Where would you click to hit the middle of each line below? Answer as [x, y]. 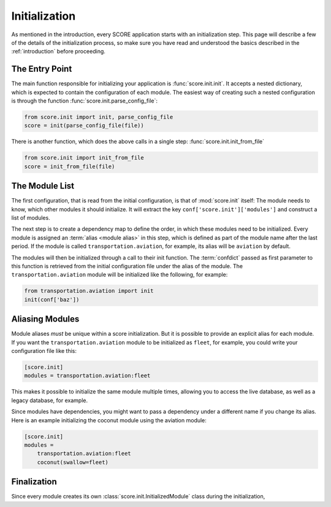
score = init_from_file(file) [70, 166]
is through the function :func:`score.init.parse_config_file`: [85, 101]
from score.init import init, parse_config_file [99, 117]
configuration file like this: [44, 351]
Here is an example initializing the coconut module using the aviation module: [109, 420]
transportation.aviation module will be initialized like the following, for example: [120, 275]
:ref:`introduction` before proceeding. [58, 52]
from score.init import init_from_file [84, 158]
